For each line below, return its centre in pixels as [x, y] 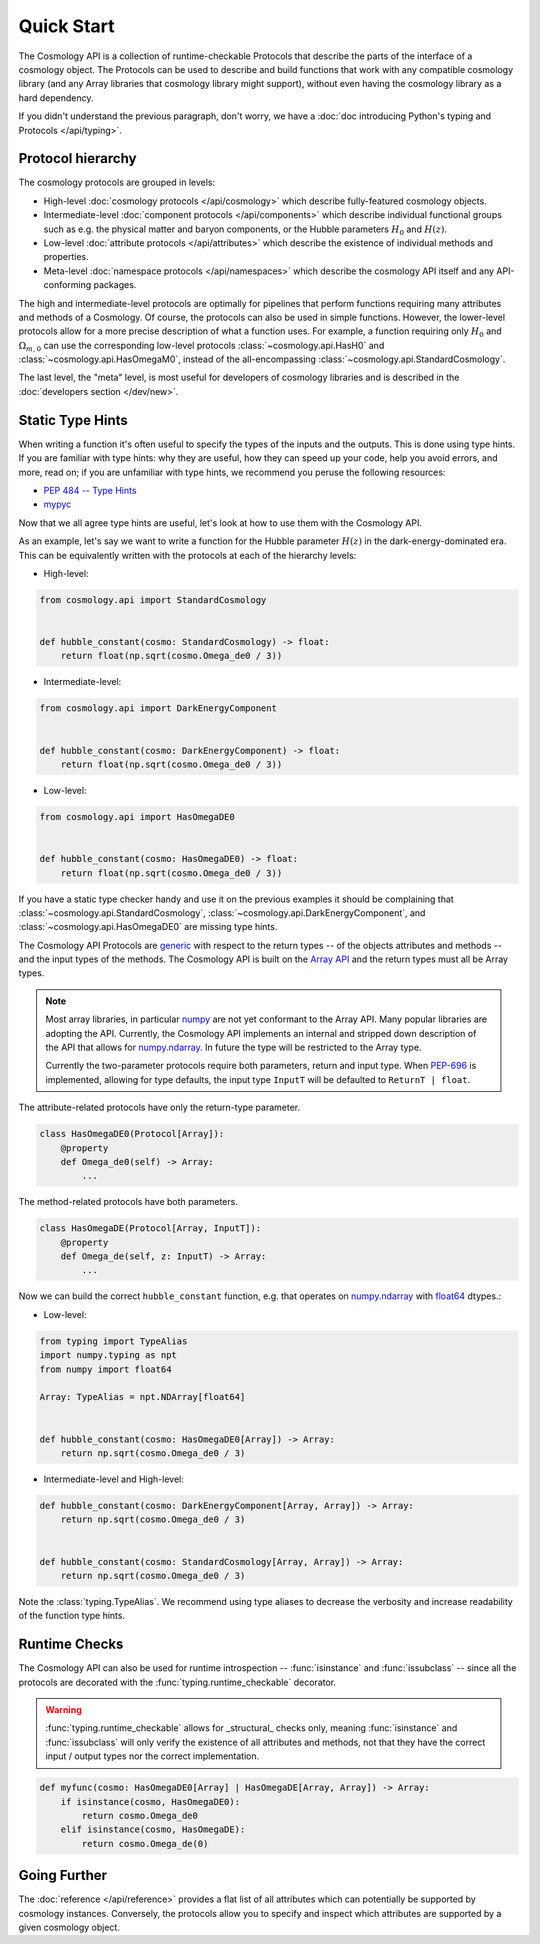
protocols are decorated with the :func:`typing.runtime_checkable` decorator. [177, 1682]
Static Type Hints [73, 420]
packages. [115, 285]
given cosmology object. [69, 1927]
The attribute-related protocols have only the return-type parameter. [159, 1107]
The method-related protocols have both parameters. [128, 1202]
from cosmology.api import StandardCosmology [153, 599]
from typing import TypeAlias [113, 1341]
